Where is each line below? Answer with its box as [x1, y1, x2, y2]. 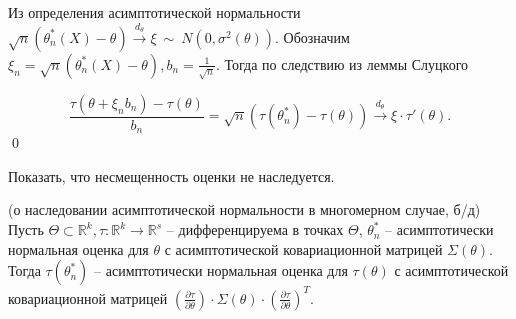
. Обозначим [275, 26, 350, 47]
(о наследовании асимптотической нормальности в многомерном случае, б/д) [8, 199, 481, 220]
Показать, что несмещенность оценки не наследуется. [8, 165, 335, 186]
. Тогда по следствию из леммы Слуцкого [215, 53, 469, 74]
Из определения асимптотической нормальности [8, 2, 301, 22]
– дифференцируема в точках [166, 219, 344, 240]
